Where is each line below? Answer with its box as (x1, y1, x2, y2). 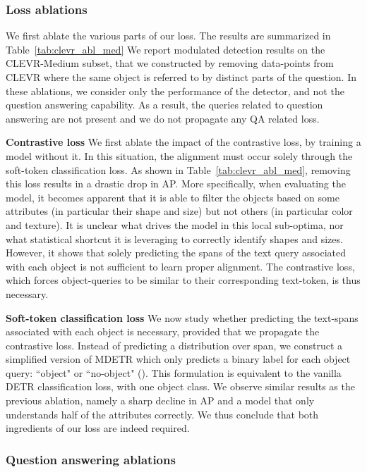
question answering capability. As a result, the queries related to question (6, 97, 323, 112)
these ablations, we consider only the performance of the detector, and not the (6, 83, 344, 98)
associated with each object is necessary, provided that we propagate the (6, 324, 320, 339)
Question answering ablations (6, 450, 176, 468)
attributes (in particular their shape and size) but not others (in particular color (6, 204, 353, 218)
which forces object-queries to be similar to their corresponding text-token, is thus (6, 273, 361, 287)
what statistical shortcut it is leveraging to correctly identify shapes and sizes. (6, 231, 343, 246)
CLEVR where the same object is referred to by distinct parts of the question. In (6, 70, 356, 84)
